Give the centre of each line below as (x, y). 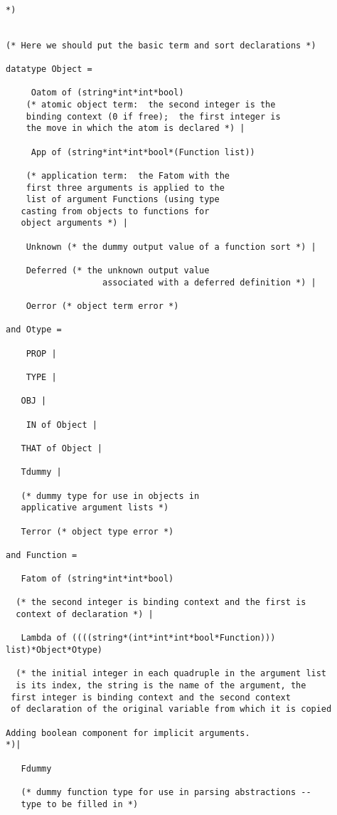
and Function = (42, 555)
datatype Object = (49, 69)
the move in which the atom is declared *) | (135, 128)
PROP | (41, 353)
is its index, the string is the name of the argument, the (161, 686)
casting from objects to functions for (115, 211)
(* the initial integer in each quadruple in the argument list (171, 674)
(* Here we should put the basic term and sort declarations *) (161, 45)
